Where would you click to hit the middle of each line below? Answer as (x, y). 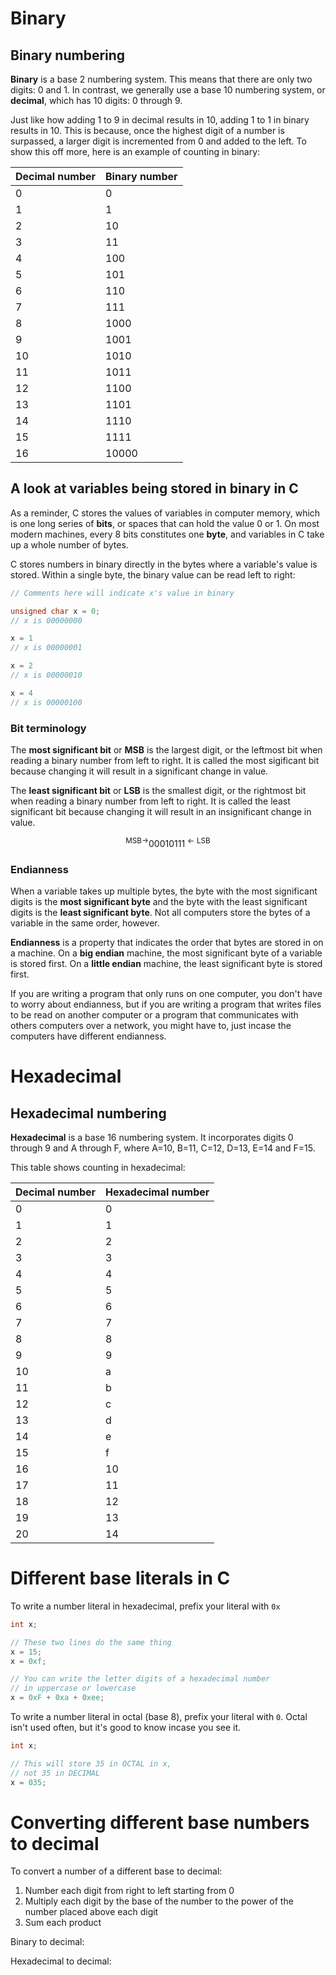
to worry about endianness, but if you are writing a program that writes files (166, 1004)
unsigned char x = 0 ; (55, 611)
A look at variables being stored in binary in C (154, 488)
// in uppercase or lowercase (73, 1688)
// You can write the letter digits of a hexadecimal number (140, 1679)
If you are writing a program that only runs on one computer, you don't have (166, 993)
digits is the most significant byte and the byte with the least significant (159, 901)
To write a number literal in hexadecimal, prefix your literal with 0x (145, 1606)
